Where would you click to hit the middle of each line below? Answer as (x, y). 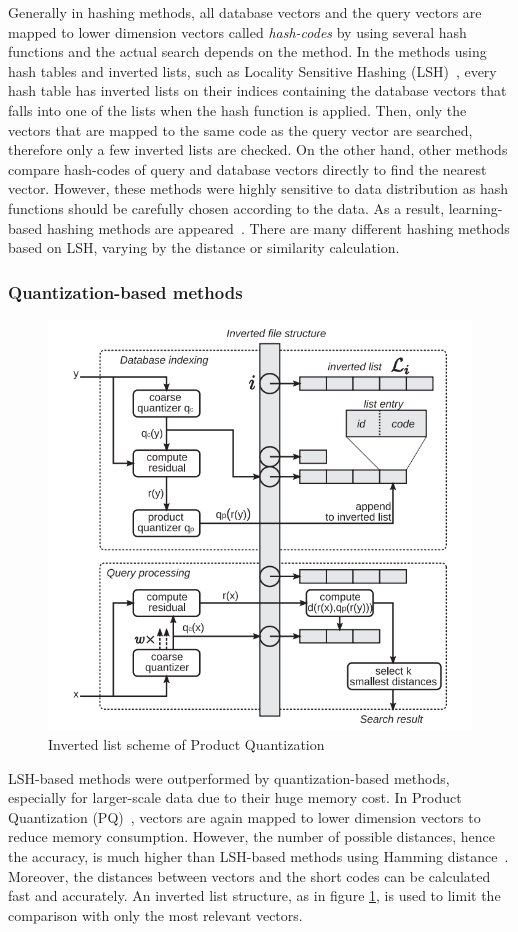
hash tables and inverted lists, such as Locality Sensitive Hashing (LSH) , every (252, 70)
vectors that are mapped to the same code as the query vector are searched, (240, 129)
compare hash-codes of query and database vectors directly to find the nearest (247, 168)
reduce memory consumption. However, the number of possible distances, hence (252, 836)
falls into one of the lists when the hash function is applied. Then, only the (237, 109)
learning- (475, 207)
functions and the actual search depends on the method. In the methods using (247, 51)
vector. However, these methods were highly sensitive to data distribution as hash (258, 188)
